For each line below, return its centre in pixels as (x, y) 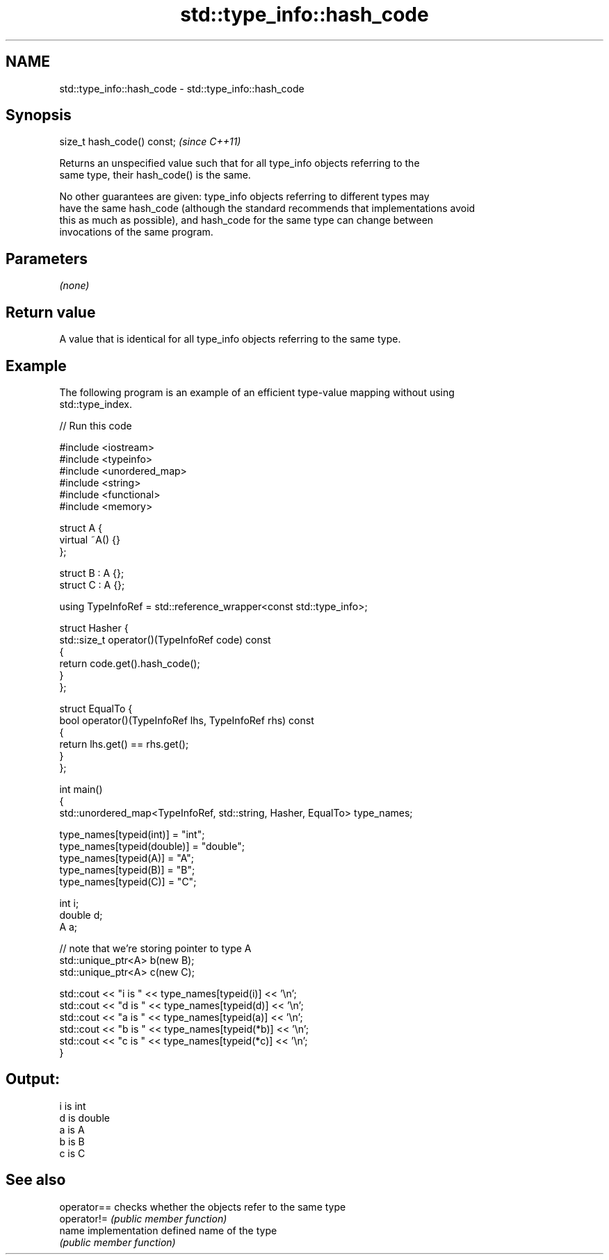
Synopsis (39, 115)
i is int (73, 1106)
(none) (74, 286)
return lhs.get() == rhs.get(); (124, 744)
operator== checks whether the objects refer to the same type (203, 1206)
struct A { (81, 527)
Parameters (47, 259)
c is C (72, 1153)
